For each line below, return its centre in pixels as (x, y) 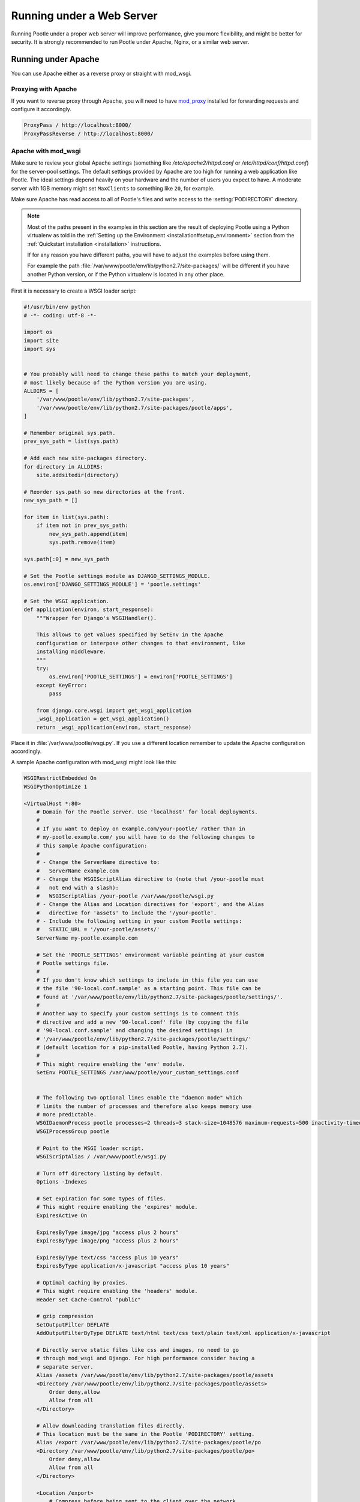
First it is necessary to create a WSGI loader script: (74, 291)
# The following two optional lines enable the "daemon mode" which (139, 1098)
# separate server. (65, 1367)
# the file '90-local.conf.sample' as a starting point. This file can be (148, 989)
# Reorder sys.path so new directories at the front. (104, 492)
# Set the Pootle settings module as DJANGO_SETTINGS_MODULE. (117, 576)
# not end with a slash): (78, 887)
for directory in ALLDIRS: (63, 467)
